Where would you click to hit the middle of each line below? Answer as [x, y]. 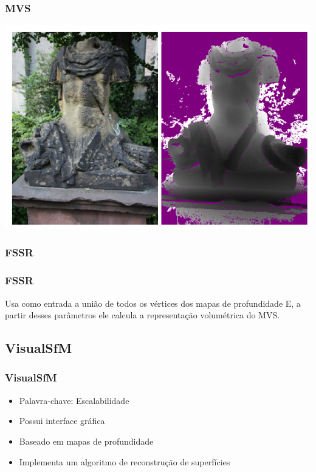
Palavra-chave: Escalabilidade [74, 400]
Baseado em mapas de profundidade [86, 441]
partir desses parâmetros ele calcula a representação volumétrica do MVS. [143, 315]
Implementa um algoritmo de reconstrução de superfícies [125, 461]
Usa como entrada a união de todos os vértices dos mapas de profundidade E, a [153, 303]
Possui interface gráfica [62, 421]
